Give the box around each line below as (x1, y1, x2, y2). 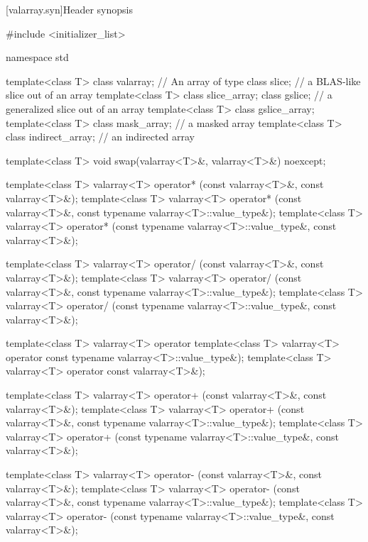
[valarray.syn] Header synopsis (6, 2, 133, 16)
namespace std (6, 50, 69, 65)
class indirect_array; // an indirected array (6, 129, 195, 144)
